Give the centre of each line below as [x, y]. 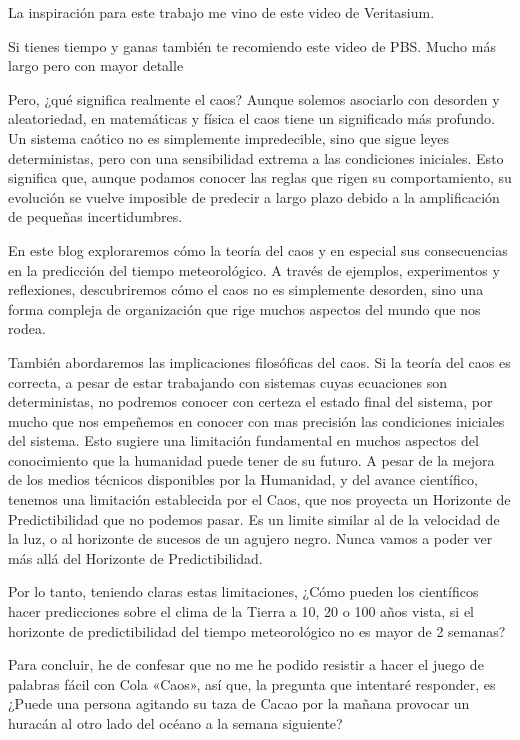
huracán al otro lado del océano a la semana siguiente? [175, 723]
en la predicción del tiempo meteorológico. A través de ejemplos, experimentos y [254, 269]
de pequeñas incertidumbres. [95, 216]
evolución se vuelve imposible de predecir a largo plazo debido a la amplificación [254, 196]
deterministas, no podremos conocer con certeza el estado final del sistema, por [250, 401]
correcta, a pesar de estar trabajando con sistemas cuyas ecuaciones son [228, 381]
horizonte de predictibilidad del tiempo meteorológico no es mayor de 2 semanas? [257, 630]
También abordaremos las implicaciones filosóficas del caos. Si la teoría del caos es [259, 361]
